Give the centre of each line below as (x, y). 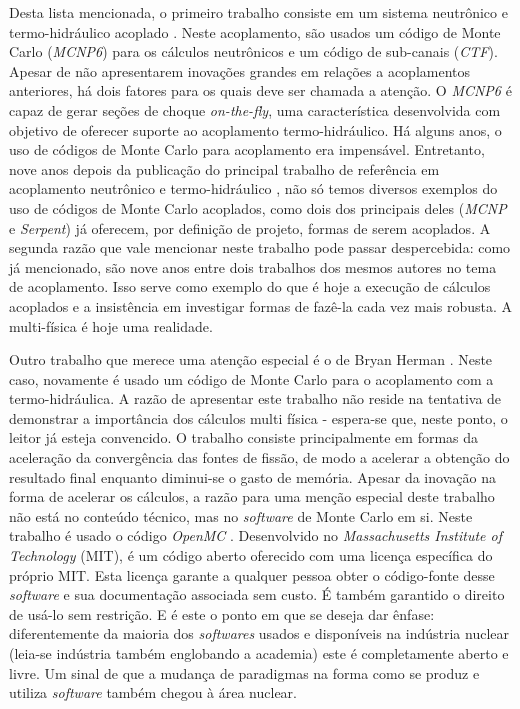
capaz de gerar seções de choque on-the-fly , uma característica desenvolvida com (255, 109)
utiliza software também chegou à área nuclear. (153, 692)
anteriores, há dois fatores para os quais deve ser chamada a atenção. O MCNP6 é (260, 90)
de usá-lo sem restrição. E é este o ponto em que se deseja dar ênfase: (222, 613)
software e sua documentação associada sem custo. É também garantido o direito (257, 594)
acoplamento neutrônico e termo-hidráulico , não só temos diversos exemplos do (253, 188)
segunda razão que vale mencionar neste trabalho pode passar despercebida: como (260, 247)
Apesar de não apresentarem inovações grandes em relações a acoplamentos (240, 70)
